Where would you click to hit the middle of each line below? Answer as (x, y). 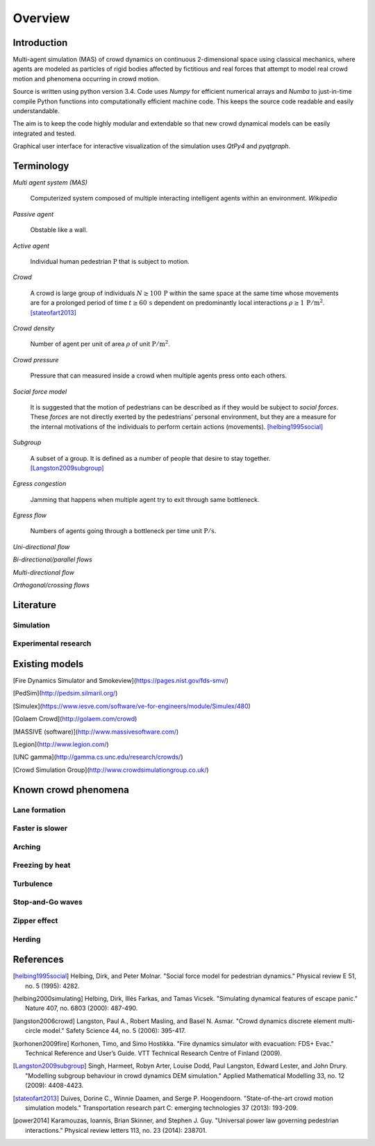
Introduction (40, 43)
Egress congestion (40, 484)
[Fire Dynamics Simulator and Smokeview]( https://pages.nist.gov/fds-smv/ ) (121, 681)
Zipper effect (35, 920)
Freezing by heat (42, 866)
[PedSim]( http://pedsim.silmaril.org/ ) (65, 693)
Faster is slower (40, 828)
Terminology (41, 166)
